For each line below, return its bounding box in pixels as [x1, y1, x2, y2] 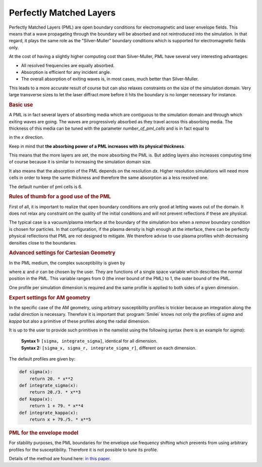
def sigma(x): [19, 369, 53, 375]
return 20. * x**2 [29, 376, 73, 381]
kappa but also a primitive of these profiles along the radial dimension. [9, 318, 150, 324]
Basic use [9, 101, 33, 108]
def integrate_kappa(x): [19, 410, 79, 415]
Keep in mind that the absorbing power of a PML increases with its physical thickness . [9, 143, 185, 149]
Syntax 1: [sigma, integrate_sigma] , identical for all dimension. [21, 338, 158, 344]
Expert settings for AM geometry [9, 294, 91, 301]
